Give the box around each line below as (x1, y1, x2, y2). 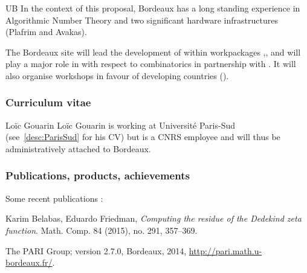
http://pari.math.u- (189, 244, 262, 257)
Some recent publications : (5, 191, 103, 204)
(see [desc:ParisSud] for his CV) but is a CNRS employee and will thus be (5, 130, 280, 143)
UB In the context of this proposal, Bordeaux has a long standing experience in (5, 2, 300, 14)
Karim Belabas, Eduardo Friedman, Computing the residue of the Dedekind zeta (5, 212, 302, 225)
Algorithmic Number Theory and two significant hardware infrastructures (5, 13, 278, 26)
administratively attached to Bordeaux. (5, 142, 151, 155)
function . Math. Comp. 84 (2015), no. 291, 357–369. (5, 223, 198, 236)
